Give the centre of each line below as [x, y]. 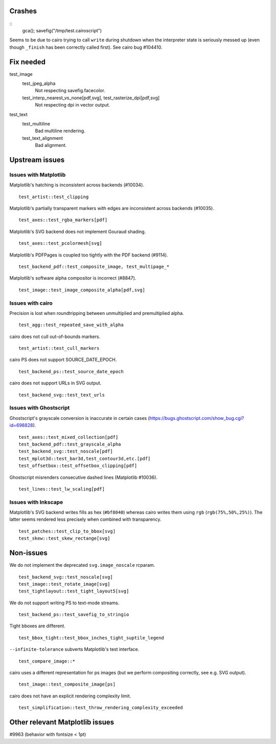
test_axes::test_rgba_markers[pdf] [63, 220]
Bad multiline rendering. [60, 131]
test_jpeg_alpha [39, 83]
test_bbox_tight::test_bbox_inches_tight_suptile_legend [91, 638]
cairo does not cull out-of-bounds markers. [55, 336]
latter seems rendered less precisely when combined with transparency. [85, 519]
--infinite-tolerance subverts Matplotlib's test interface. [74, 649]
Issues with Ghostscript [40, 408]
